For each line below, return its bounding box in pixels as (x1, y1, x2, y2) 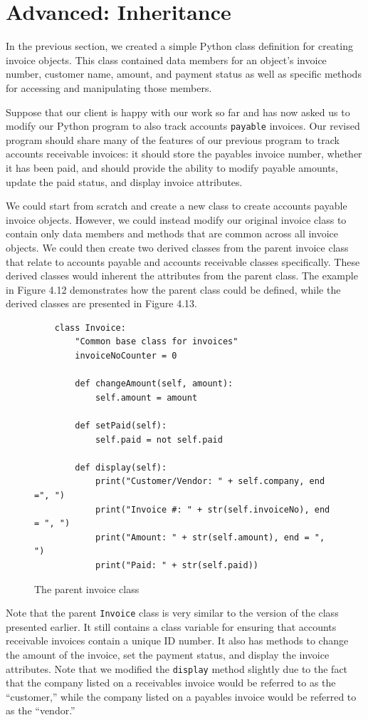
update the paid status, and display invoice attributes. (6, 174, 243, 189)
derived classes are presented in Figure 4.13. (6, 296, 197, 311)
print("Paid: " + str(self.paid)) (95, 560, 258, 570)
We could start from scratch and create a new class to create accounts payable (6, 198, 347, 213)
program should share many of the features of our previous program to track (6, 132, 340, 147)
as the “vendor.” (6, 703, 75, 718)
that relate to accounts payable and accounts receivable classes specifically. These (6, 254, 360, 269)
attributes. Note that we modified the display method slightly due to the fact (6, 661, 348, 676)
